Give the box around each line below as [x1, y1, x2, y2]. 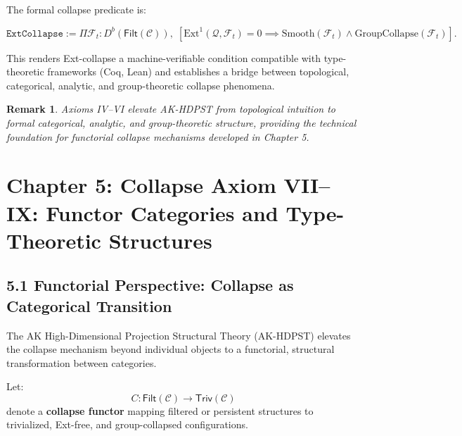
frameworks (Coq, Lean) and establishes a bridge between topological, [47, 64, 349, 79]
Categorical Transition [6, 294, 172, 316]
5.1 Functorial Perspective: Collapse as [6, 274, 294, 296]
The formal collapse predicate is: [6, 2, 146, 16]
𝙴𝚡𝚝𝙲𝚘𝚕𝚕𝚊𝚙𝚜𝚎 [6, 28, 63, 39]
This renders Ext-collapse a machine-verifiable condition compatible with [6, 50, 321, 65]
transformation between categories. [6, 355, 157, 370]
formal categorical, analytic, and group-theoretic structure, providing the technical [6, 115, 357, 130]
